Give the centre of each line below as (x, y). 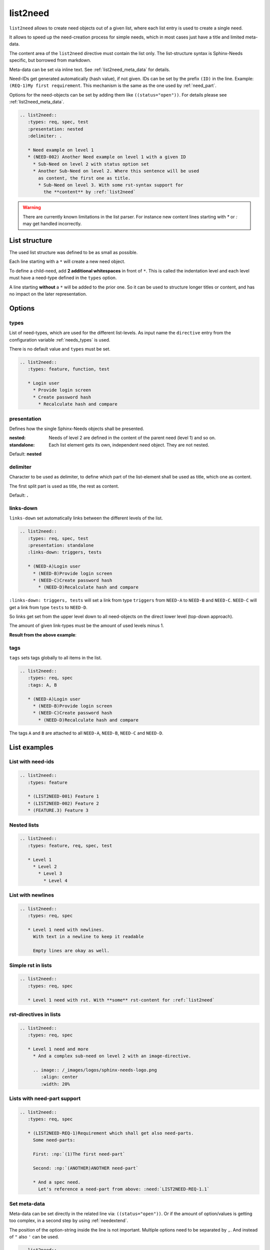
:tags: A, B (42, 685)
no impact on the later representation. (48, 294)
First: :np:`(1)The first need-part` (79, 1154)
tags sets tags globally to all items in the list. (55, 658)
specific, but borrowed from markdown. (50, 60)
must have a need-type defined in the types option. (63, 278)
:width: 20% (55, 1084)
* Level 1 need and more (58, 1049)
